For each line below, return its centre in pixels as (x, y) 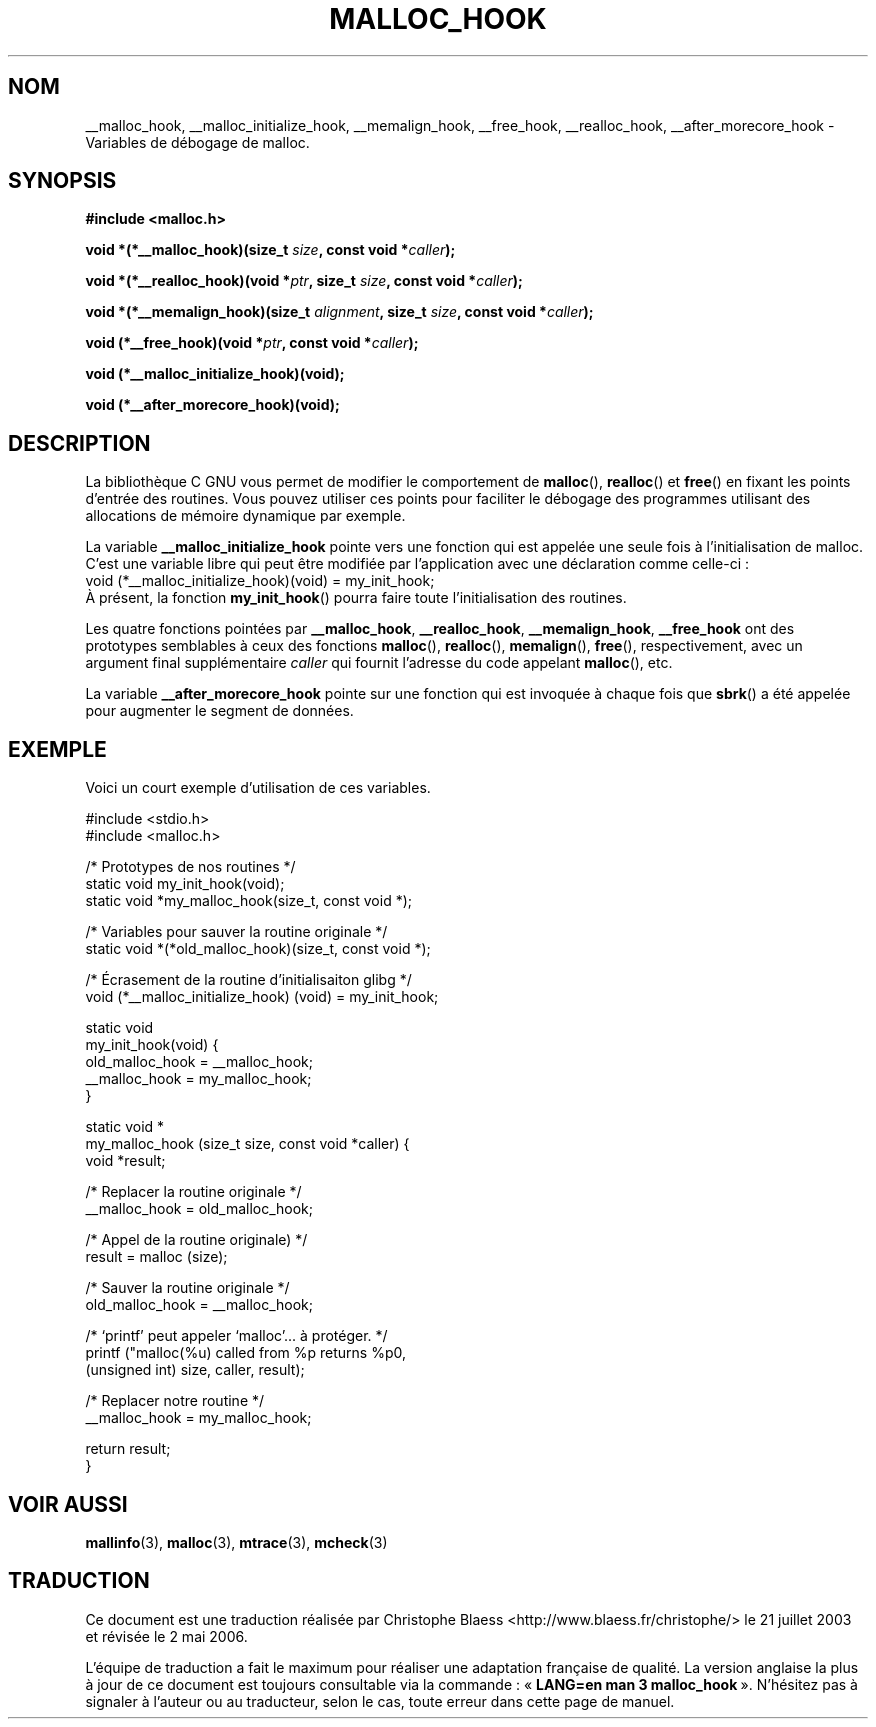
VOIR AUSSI (68, 1504)
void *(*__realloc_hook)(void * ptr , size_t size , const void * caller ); (304, 281)
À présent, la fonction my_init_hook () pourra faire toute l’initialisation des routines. (356, 598)
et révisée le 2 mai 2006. (166, 1636)
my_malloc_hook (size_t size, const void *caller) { (247, 1144)
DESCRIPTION (79, 443)
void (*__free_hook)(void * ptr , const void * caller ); (252, 343)
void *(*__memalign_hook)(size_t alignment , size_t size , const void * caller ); (339, 312)
